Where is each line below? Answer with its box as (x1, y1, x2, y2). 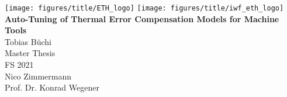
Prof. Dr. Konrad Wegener (5, 81, 99, 93)
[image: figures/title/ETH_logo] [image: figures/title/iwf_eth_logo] (5, 4, 284, 12)
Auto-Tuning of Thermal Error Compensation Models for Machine (5, 12, 279, 25)
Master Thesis (5, 47, 56, 59)
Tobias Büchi (5, 35, 51, 47)
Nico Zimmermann (5, 70, 71, 82)
